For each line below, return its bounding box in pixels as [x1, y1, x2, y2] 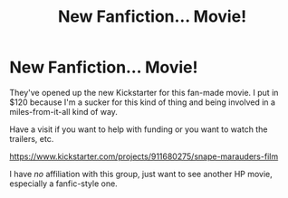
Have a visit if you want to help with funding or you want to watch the [9, 124, 268, 135]
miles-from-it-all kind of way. [9, 106, 118, 117]
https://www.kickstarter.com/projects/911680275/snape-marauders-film [9, 151, 279, 162]
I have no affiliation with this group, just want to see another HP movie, [9, 168, 274, 179]
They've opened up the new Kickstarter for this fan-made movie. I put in [9, 87, 279, 98]
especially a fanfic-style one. [9, 178, 118, 189]
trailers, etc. [9, 133, 54, 144]
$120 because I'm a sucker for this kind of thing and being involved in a [9, 97, 276, 108]
